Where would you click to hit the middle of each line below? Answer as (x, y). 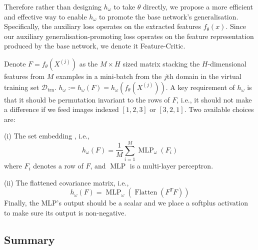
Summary (29, 239)
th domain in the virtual (204, 76)
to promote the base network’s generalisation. (168, 16)
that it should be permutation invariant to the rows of (87, 99)
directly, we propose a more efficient (198, 6)
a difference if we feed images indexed (61, 109)
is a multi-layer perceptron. (171, 166)
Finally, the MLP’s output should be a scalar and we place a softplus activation (126, 203)
